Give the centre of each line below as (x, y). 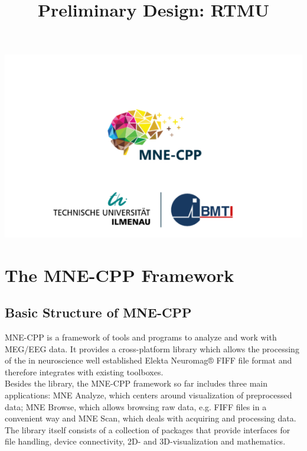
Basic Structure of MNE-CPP (98, 312)
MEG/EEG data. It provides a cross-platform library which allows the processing (152, 348)
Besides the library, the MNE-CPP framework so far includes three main (136, 383)
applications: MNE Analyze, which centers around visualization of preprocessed (148, 395)
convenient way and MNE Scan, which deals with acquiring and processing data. (151, 418)
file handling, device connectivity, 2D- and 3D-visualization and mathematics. (145, 441)
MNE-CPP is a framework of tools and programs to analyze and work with (141, 337)
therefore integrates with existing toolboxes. (84, 371)
